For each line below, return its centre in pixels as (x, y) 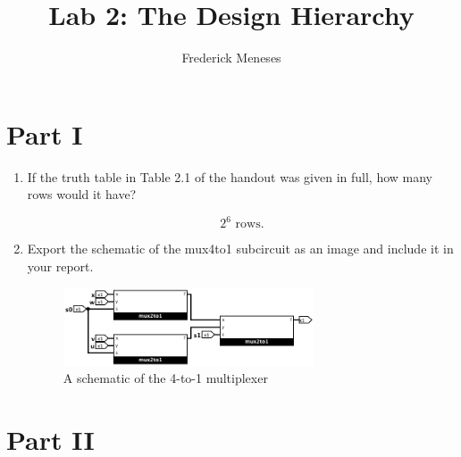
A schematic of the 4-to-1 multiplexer (165, 378)
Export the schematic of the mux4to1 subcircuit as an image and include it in (240, 249)
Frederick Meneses (231, 58)
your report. (60, 266)
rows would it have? (82, 194)
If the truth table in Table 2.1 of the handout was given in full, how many (230, 176)
